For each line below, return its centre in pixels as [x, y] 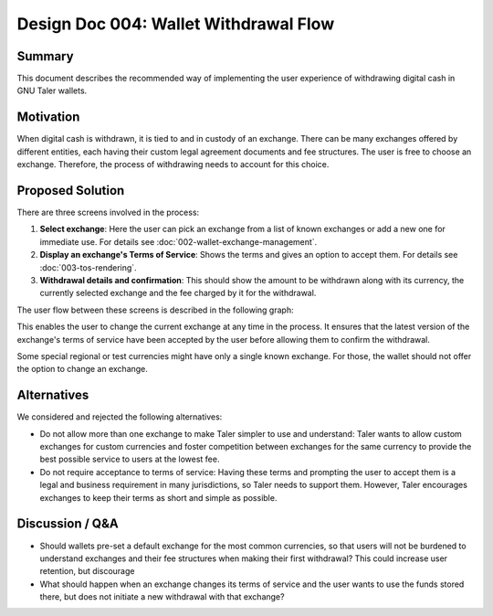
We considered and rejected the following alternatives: [120, 417]
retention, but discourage [87, 571]
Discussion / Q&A [68, 524]
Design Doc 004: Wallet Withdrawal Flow [176, 24]
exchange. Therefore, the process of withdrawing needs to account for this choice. [173, 165]
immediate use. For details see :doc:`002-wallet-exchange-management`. [178, 241]
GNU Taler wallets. [52, 90]
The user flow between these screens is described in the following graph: [155, 310]
